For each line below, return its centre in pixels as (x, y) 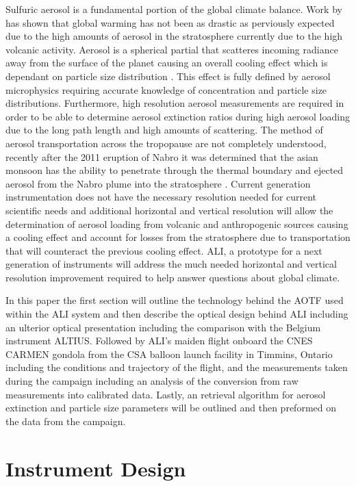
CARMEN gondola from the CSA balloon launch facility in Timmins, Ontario (169, 354)
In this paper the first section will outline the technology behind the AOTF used (175, 300)
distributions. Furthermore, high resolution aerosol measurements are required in (175, 103)
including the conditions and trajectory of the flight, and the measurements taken (177, 367)
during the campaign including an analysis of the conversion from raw (152, 381)
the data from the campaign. (66, 421)
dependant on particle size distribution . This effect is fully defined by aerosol (168, 76)
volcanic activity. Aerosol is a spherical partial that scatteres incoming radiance (172, 49)
